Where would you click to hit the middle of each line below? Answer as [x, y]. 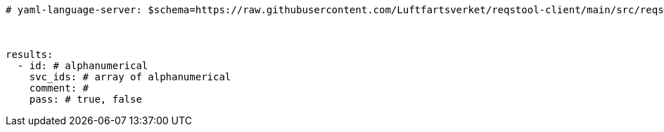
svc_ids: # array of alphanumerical [130, 77]
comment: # [59, 88]
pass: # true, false [85, 99]
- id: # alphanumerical [83, 66]
